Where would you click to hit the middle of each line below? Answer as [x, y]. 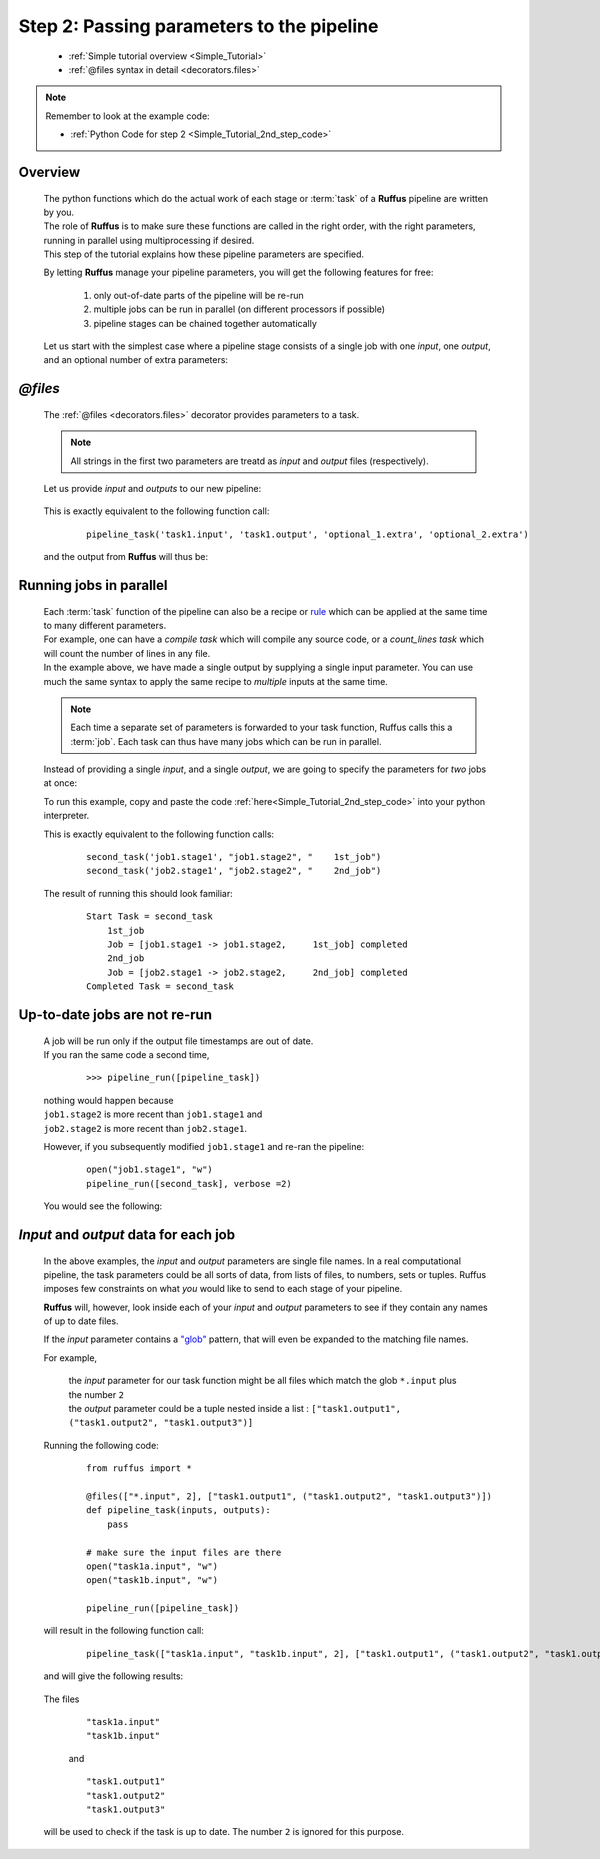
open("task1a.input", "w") [152, 1566]
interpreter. [66, 816]
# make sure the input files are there [184, 1552]
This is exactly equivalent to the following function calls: [159, 834]
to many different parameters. [105, 625]
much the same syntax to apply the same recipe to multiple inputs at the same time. [216, 681]
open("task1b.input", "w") [152, 1580]
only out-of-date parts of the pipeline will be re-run [198, 295]
